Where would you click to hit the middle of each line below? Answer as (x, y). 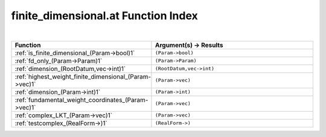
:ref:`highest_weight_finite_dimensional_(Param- (83, 76)
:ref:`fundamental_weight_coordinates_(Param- (81, 100)
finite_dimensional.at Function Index (105, 16)
